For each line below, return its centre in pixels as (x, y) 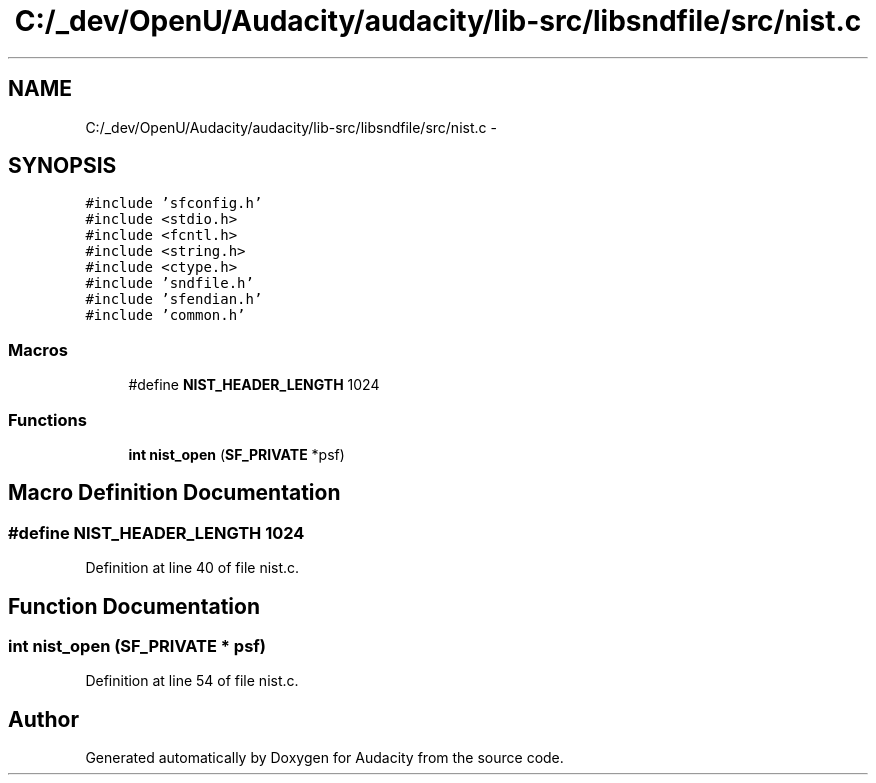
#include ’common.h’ (165, 315)
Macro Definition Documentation (174, 493)
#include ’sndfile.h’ (169, 283)
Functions (47, 419)
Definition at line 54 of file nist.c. (192, 681)
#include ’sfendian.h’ (174, 299)
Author (43, 719)
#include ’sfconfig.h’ (174, 203)
